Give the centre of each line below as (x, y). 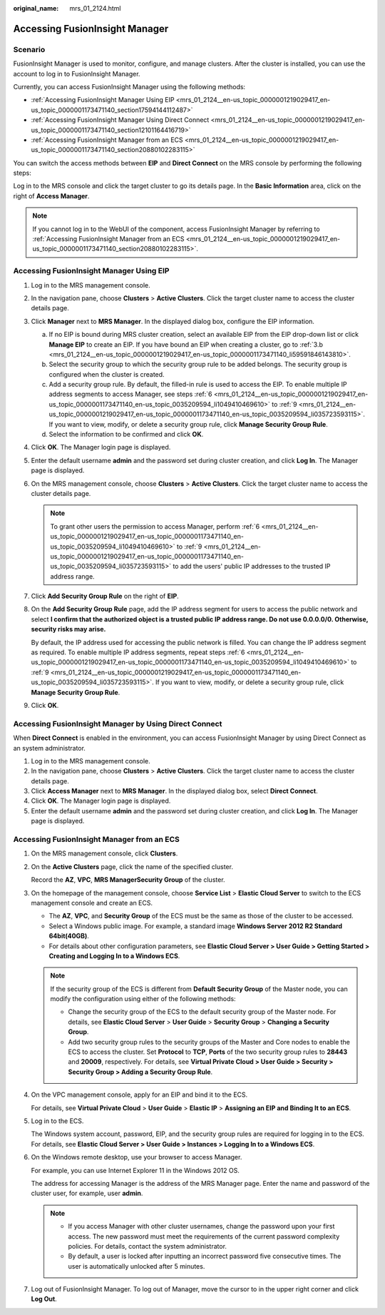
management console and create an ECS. (92, 903)
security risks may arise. (68, 629)
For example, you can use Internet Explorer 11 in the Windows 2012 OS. (135, 1170)
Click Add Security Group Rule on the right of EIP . (105, 596)
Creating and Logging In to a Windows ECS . (114, 955)
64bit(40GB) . (69, 936)
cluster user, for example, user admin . (87, 1193)
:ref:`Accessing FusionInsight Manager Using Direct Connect (120, 120)
